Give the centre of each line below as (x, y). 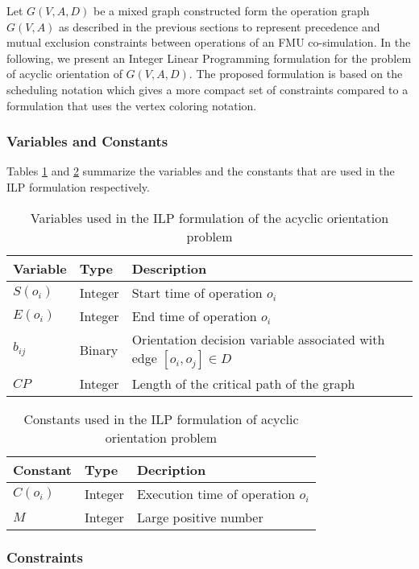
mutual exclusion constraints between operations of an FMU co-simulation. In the (209, 42)
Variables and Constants (87, 141)
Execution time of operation (216, 493)
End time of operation (194, 315)
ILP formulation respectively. (78, 186)
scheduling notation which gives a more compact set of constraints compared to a (207, 89)
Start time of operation (197, 292)
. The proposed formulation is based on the (296, 74)
